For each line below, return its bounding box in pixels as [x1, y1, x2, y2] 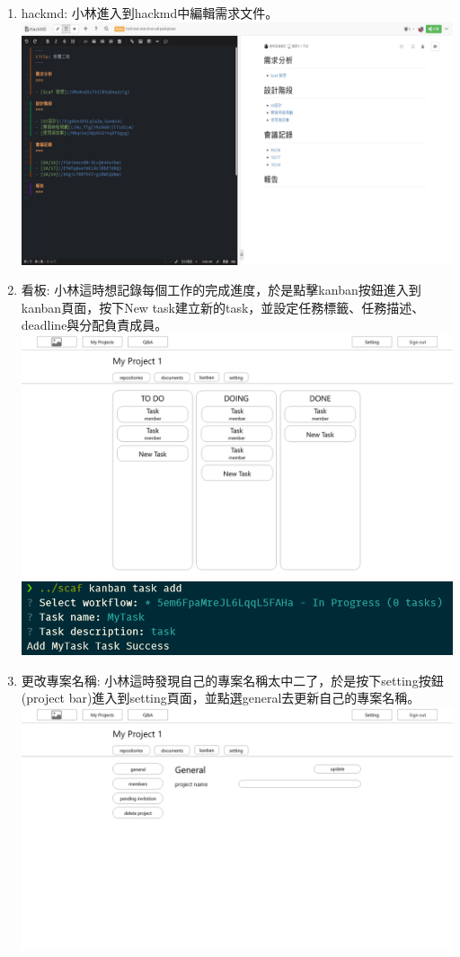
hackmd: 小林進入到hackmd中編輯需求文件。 [21, 4, 279, 22]
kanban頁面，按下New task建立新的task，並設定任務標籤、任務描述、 [21, 297, 425, 316]
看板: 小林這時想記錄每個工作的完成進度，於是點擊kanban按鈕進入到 [21, 280, 421, 299]
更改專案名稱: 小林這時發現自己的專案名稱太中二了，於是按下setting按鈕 [21, 670, 444, 689]
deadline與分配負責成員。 [21, 315, 168, 334]
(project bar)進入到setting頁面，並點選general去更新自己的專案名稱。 [21, 688, 420, 707]
